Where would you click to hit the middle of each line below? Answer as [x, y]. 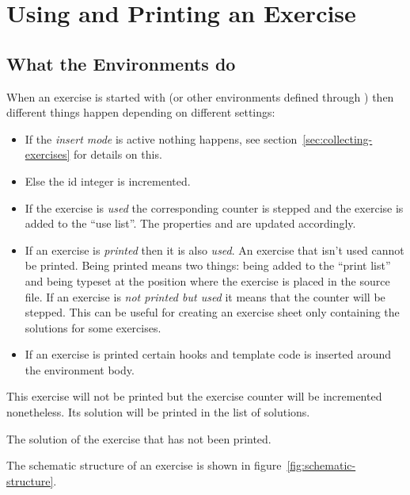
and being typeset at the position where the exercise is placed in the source [207, 280]
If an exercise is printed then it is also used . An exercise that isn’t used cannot [214, 249]
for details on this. [118, 154]
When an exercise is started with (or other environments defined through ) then [200, 96]
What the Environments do [121, 63]
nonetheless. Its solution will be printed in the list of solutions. [158, 412]
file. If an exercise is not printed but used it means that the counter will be [205, 296]
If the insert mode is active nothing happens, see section [161, 138]
